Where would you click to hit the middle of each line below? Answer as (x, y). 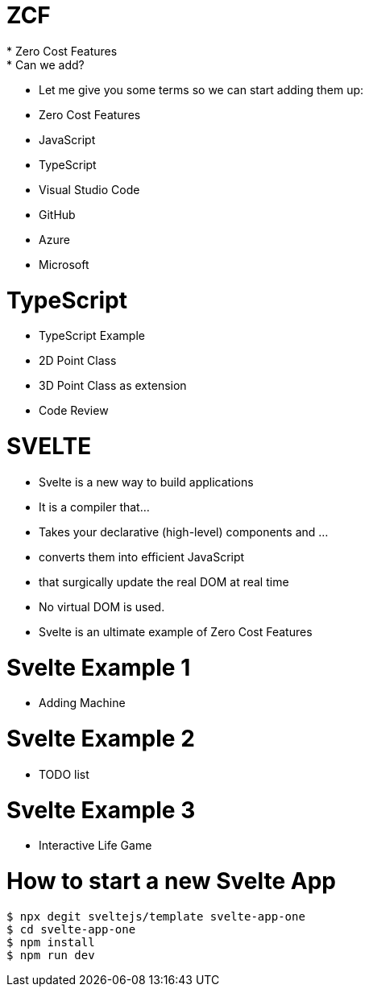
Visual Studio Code (89, 189)
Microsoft (64, 264)
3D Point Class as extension (113, 386)
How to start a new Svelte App (171, 881)
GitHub (57, 214)
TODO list (64, 774)
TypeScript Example (92, 336)
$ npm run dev (51, 955)
